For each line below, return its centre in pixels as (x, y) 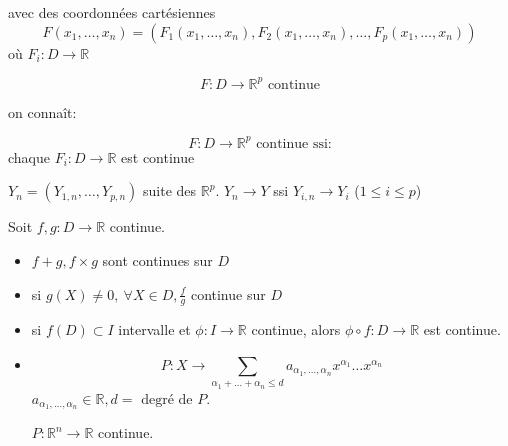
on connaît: (42, 111)
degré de (167, 399)
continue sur (228, 293)
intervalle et (154, 329)
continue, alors (296, 329)
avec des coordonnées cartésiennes (112, 12)
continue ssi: (294, 143)
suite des (170, 190)
